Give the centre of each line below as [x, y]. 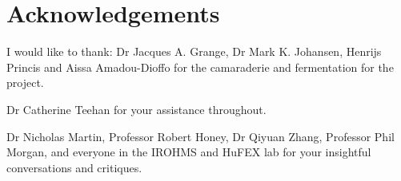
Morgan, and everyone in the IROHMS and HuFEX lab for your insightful [189, 152]
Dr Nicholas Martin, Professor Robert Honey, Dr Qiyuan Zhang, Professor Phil [200, 136]
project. [25, 83]
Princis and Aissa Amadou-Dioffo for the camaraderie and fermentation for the [200, 67]
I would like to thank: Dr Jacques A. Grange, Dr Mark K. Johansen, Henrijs [194, 51]
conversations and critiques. [74, 167]
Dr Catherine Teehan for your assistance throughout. [136, 109]
